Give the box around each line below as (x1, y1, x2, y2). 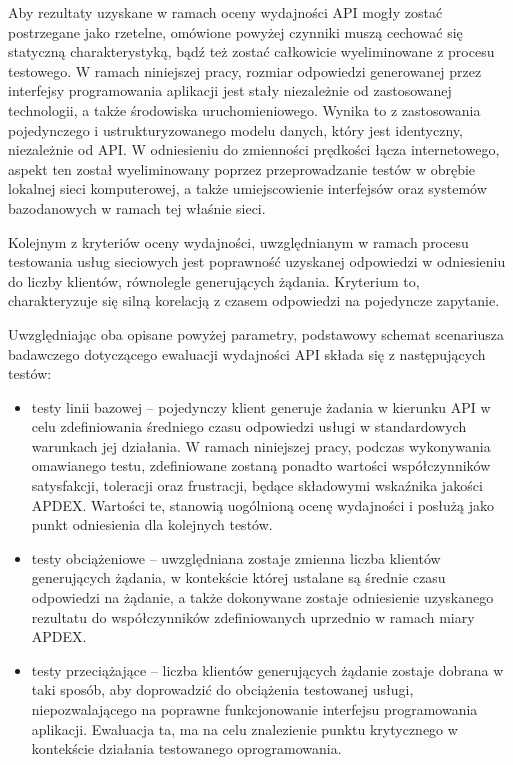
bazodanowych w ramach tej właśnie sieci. (8, 197, 266, 218)
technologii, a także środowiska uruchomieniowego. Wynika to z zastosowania (8, 99, 481, 120)
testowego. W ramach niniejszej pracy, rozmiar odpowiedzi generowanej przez (8, 60, 482, 81)
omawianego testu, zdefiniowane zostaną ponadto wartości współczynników (31, 455, 491, 476)
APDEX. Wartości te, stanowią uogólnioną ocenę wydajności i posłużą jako (31, 494, 495, 515)
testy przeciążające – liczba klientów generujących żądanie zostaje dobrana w (31, 659, 504, 680)
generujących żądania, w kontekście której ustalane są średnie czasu (31, 567, 446, 588)
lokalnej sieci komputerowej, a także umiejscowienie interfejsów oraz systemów (8, 178, 487, 199)
